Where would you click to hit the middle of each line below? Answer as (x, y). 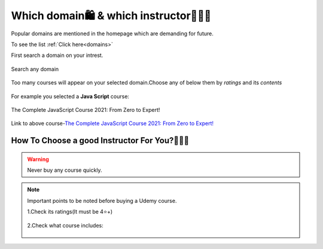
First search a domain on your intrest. (57, 55)
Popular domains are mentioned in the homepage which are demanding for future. (112, 34)
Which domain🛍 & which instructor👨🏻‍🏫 (111, 16)
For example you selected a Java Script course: (70, 96)
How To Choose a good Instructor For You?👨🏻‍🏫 (100, 141)
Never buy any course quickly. (65, 170)
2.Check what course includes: (65, 225)
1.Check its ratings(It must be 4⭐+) (70, 212)
